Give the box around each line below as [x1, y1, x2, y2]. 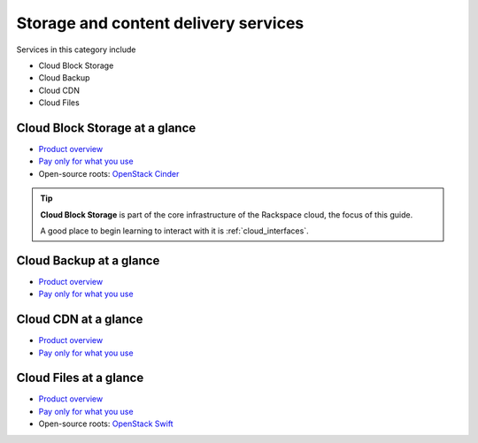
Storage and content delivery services [16, 13, 305, 33]
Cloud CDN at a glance [16, 312, 143, 327]
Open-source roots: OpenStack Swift [38, 418, 173, 429]
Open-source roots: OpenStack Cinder [38, 168, 180, 179]
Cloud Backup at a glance [16, 253, 160, 268]
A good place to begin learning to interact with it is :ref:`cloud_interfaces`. [40, 225, 309, 236]
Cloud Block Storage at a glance [16, 120, 197, 135]
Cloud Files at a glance [16, 370, 144, 386]
